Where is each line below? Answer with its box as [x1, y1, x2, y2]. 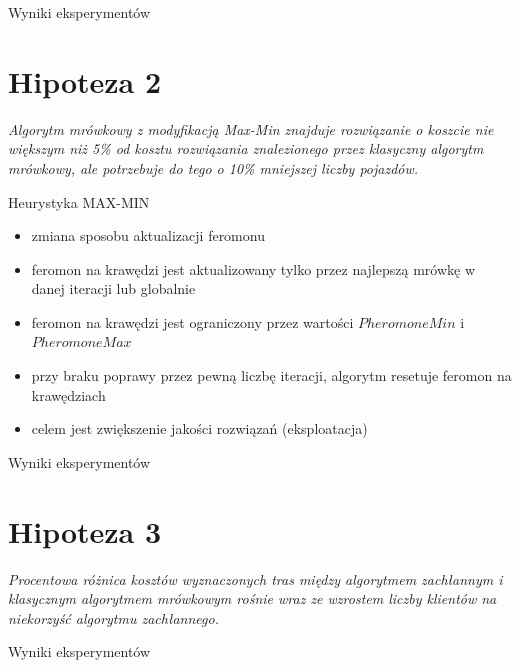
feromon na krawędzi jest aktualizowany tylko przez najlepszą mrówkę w [31, 258, 476, 279]
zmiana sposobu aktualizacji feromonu [31, 225, 265, 246]
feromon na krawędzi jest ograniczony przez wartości [31, 311, 354, 332]
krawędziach [31, 384, 106, 405]
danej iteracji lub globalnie [31, 278, 196, 299]
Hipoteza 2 [8, 60, 162, 101]
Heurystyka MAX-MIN [8, 191, 150, 212]
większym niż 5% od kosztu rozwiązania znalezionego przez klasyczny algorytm [8, 138, 484, 159]
